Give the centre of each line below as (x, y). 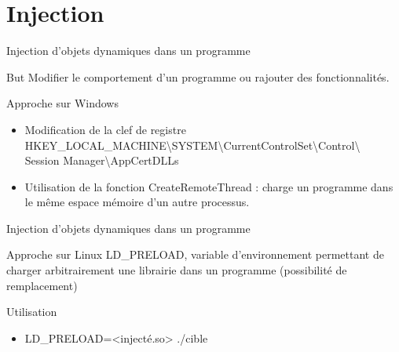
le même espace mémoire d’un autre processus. (137, 202)
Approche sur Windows (62, 103)
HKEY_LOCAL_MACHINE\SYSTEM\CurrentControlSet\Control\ (192, 145)
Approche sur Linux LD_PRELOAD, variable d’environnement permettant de (195, 254)
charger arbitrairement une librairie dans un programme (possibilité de (177, 270)
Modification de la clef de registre (105, 129)
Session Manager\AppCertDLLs (102, 160)
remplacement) (42, 285)
